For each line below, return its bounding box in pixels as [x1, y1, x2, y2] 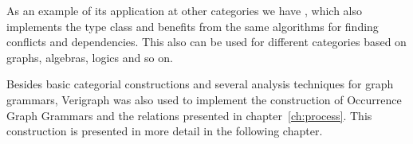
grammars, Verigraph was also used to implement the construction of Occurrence [6, 91, 402, 107]
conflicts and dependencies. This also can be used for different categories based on [6, 33, 407, 50]
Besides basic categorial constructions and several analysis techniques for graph [6, 76, 394, 92]
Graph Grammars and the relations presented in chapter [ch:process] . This [6, 107, 372, 123]
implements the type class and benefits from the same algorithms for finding [6, 18, 379, 34]
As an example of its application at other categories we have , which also [6, 2, 362, 18]
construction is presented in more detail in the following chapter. [6, 123, 323, 139]
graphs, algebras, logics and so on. [6, 49, 173, 65]
